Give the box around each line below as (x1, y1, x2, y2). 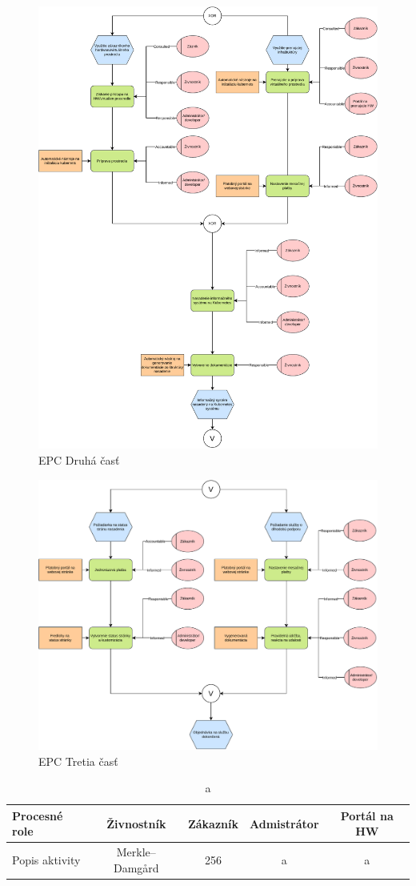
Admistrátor (249, 815, 319, 832)
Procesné (12, 807, 63, 824)
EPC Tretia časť (38, 752, 118, 769)
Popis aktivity (12, 852, 81, 868)
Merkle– (116, 844, 156, 860)
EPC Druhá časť (38, 451, 120, 468)
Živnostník (106, 815, 166, 832)
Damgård (113, 859, 159, 876)
